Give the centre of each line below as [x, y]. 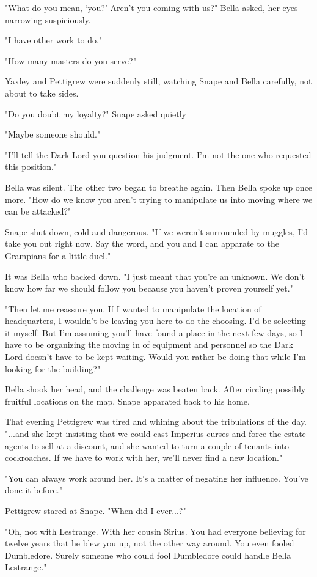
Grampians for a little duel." [58, 255]
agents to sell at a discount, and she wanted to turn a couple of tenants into [147, 445]
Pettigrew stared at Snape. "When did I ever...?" [96, 510]
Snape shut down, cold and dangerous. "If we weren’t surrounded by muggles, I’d [157, 231]
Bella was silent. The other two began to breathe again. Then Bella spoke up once [159, 187]
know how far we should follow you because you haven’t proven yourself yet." [149, 288]
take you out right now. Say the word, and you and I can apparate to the [142, 244]
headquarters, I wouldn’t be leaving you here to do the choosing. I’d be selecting [155, 321]
